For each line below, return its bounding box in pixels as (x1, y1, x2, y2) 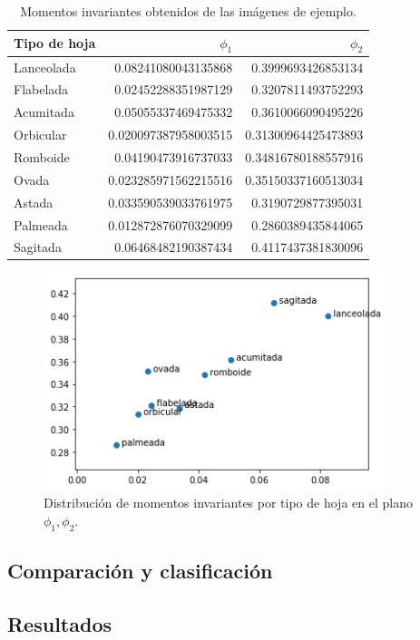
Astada (14, 192, 54, 211)
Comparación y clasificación (7, 556, 273, 584)
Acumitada (14, 102, 74, 121)
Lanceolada (14, 57, 76, 76)
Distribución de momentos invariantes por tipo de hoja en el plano (44, 493, 413, 512)
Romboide (14, 148, 70, 167)
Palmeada (14, 215, 68, 234)
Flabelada (14, 80, 69, 99)
